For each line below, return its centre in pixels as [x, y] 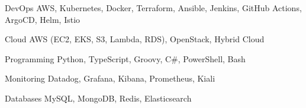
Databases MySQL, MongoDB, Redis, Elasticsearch [98, 98]
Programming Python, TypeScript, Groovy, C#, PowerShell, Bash [125, 58]
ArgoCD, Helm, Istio [43, 19]
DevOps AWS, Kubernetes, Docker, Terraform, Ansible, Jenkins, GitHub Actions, [153, 8]
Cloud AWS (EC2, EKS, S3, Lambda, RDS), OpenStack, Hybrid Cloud [135, 39]
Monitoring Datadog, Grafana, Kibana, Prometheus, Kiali [110, 78]
